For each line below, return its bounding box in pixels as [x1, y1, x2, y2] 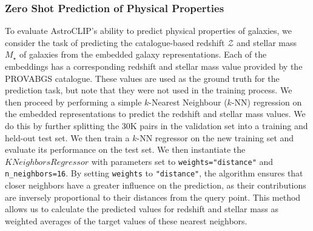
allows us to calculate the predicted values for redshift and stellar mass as [5, 203, 279, 215]
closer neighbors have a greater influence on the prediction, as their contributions [5, 179, 306, 192]
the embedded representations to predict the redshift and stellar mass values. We [5, 107, 306, 120]
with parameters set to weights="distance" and [91, 155, 274, 167]
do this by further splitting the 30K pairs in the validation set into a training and [5, 119, 308, 132]
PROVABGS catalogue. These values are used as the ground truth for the [5, 72, 280, 84]
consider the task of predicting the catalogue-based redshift [5, 36, 225, 49]
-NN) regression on [231, 95, 302, 108]
